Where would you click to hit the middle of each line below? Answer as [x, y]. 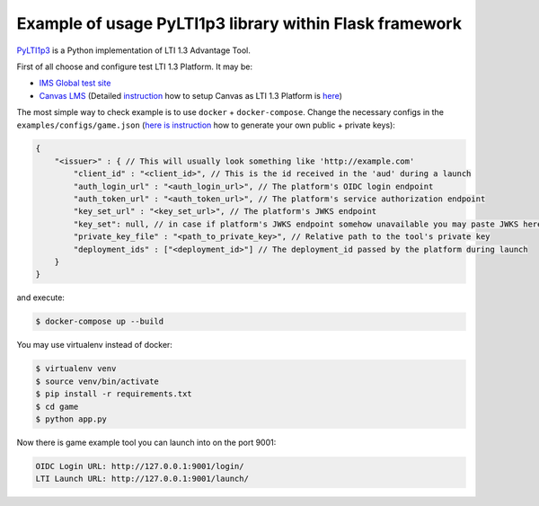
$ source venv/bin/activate [97, 381]
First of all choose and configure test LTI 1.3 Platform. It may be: [135, 67]
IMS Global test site [75, 83]
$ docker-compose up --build [100, 322]
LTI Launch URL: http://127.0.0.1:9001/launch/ [142, 479]
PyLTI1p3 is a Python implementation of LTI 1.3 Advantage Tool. [134, 50]
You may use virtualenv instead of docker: [94, 345]
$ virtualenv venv [76, 369]
